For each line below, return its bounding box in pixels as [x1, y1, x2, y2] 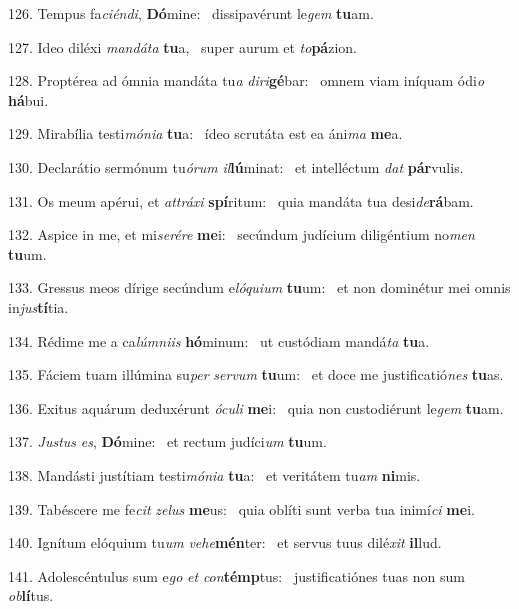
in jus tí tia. [8, 296, 69, 317]
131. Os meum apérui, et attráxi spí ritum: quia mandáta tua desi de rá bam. [8, 190, 474, 211]
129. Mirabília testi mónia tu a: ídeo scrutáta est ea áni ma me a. [8, 123, 403, 144]
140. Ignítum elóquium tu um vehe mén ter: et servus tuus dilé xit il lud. [8, 532, 442, 553]
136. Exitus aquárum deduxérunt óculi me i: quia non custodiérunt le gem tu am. [8, 397, 504, 418]
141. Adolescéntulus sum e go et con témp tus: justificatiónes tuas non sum [8, 565, 465, 586]
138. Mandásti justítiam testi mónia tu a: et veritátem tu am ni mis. [8, 464, 421, 485]
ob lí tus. [8, 585, 54, 606]
